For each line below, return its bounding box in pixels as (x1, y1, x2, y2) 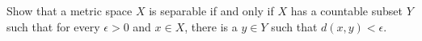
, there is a (184, 18, 238, 35)
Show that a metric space (6, 2, 133, 18)
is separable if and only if (149, 2, 274, 18)
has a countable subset (290, 2, 403, 18)
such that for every (6, 18, 100, 35)
